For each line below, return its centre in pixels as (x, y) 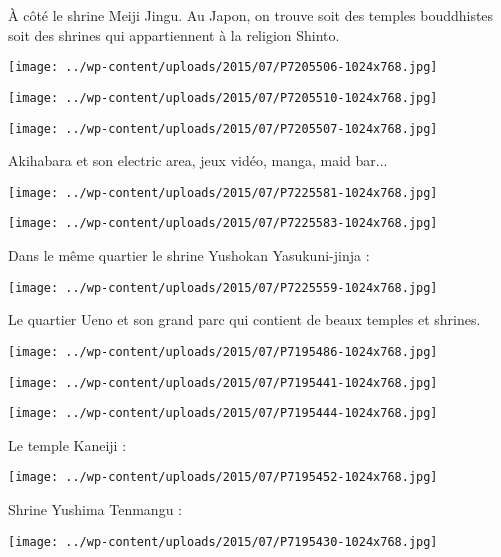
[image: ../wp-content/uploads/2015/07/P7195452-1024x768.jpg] (223, 477)
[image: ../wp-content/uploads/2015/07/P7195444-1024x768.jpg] (223, 413)
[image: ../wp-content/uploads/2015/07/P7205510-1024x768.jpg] (223, 97)
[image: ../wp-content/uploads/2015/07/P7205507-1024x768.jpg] (223, 128)
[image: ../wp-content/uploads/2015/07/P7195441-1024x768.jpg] (223, 382)
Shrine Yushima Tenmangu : (95, 509)
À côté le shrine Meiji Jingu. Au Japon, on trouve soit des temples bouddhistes (251, 15)
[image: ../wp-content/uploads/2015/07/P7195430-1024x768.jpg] (223, 541)
